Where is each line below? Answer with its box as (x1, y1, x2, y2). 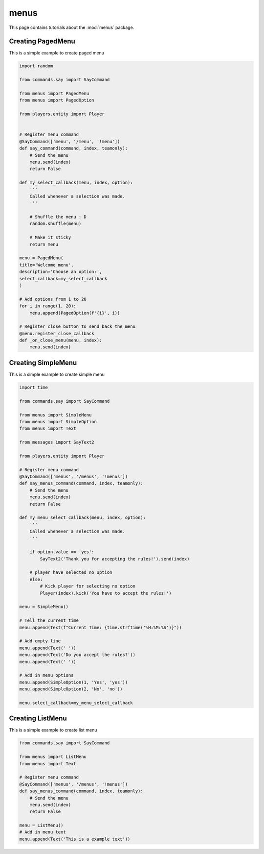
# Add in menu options (19, 673, 74, 678)
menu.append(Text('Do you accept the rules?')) (19, 652, 135, 658)
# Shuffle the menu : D (29, 214, 87, 220)
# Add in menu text (19, 830, 66, 835)
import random (19, 63, 53, 69)
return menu (29, 242, 59, 247)
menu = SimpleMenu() (19, 604, 68, 610)
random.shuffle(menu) (29, 221, 82, 226)
